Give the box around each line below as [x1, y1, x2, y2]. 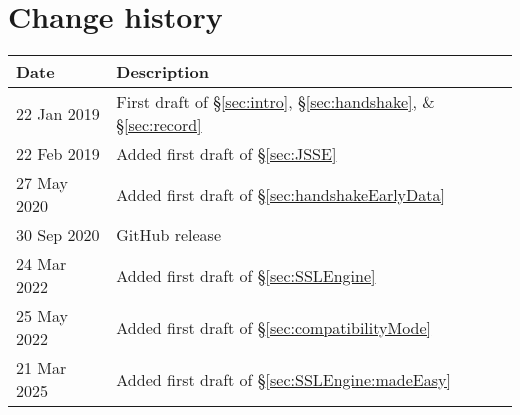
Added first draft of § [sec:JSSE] [116, 142, 337, 166]
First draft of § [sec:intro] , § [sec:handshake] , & [116, 90, 435, 114]
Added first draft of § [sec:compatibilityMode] [116, 315, 432, 339]
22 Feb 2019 [16, 142, 100, 166]
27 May [16, 171, 69, 195]
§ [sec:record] [116, 113, 202, 137]
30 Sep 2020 [16, 223, 100, 247]
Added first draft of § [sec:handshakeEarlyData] [116, 182, 445, 206]
